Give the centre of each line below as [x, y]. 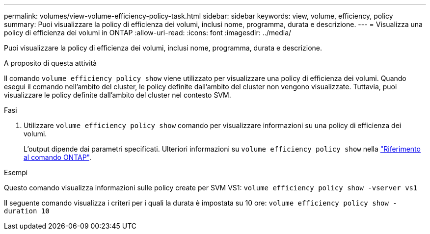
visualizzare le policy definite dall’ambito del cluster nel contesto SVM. [118, 95]
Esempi [16, 172]
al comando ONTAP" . [58, 157]
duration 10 [27, 211]
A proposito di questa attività [51, 63]
